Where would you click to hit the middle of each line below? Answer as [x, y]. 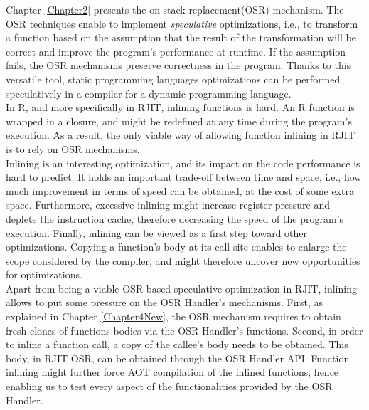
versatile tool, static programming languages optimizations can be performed [173, 79]
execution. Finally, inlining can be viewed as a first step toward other [157, 232]
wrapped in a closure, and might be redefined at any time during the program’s [179, 121]
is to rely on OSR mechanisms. [73, 148]
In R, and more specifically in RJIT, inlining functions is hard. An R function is [180, 107]
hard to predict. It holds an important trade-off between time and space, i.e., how [184, 177]
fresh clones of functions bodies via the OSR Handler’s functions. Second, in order [184, 330]
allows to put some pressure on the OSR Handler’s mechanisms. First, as [165, 302]
